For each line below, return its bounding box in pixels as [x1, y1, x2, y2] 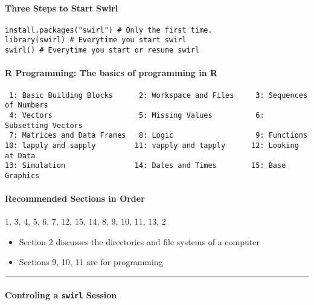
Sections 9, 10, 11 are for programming [19, 255, 163, 268]
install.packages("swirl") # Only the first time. [5, 25, 213, 34]
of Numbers [5, 101, 48, 110]
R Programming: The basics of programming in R [5, 66, 218, 79]
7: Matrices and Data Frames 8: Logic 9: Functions [9, 131, 308, 140]
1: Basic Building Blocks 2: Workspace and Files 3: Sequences [9, 91, 308, 100]
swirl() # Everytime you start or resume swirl [5, 46, 200, 55]
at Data [5, 151, 36, 160]
